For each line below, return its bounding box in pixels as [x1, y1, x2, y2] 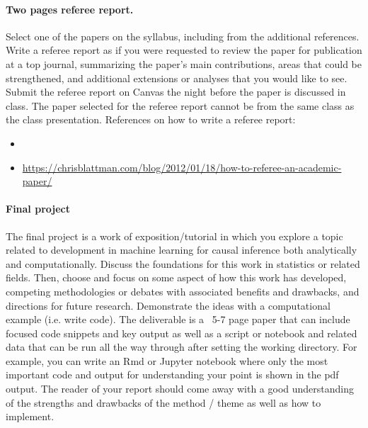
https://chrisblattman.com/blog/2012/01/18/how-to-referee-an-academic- [22, 159, 342, 174]
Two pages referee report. [6, 1, 134, 16]
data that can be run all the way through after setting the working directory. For [6, 339, 357, 354]
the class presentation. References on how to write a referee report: [6, 112, 296, 127]
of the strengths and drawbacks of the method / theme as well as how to [6, 395, 321, 410]
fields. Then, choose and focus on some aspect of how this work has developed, [6, 270, 347, 285]
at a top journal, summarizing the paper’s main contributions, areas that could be [6, 56, 362, 71]
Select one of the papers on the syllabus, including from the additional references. [6, 28, 360, 43]
